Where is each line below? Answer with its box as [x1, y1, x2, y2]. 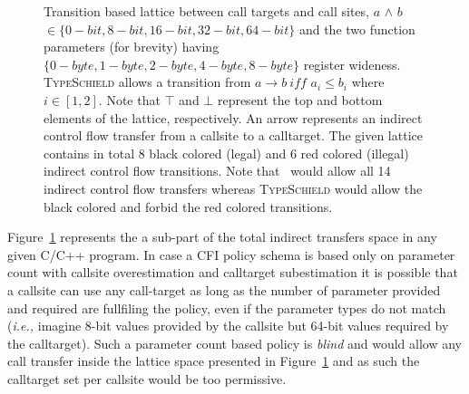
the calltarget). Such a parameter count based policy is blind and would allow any [7, 333, 462, 352]
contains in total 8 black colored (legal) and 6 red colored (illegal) [44, 143, 409, 162]
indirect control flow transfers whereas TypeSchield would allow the [44, 178, 423, 197]
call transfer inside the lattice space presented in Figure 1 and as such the [7, 351, 420, 370]
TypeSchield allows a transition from [44, 72, 251, 91]
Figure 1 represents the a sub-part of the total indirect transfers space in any [7, 227, 437, 246]
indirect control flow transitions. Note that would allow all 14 [44, 161, 391, 180]
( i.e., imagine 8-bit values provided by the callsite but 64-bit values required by [7, 316, 449, 335]
